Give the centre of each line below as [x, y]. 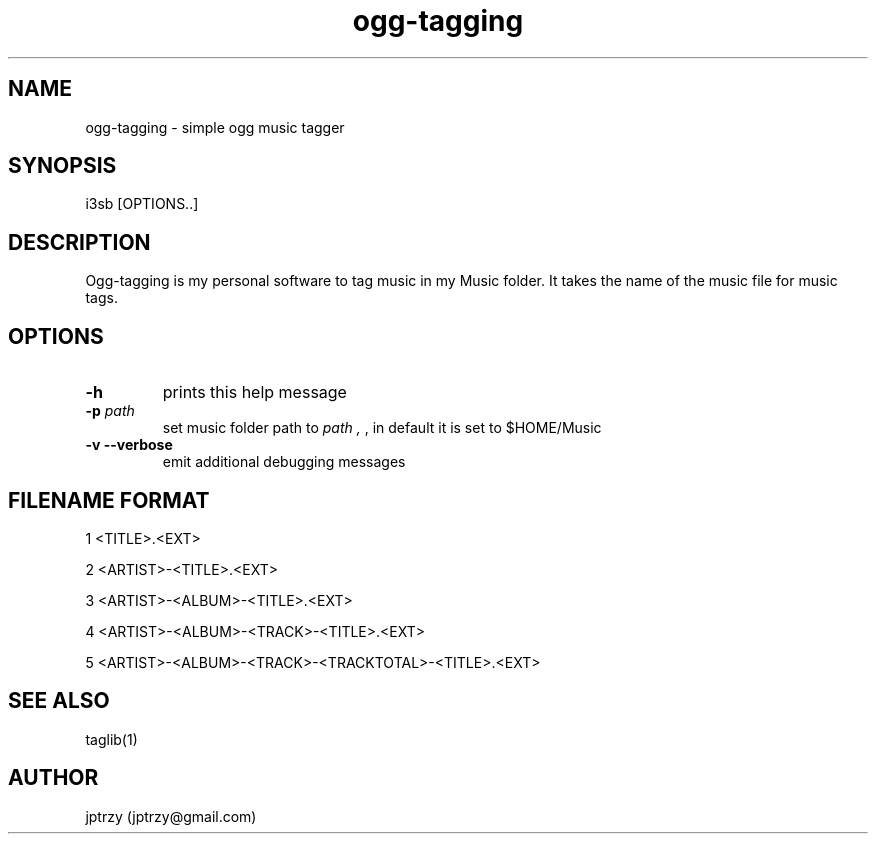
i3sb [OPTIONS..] [142, 204]
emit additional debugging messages [284, 462]
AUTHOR [53, 778]
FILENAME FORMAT [109, 500]
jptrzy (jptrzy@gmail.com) [171, 816]
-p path [110, 411]
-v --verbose [129, 445]
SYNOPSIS [62, 166]
